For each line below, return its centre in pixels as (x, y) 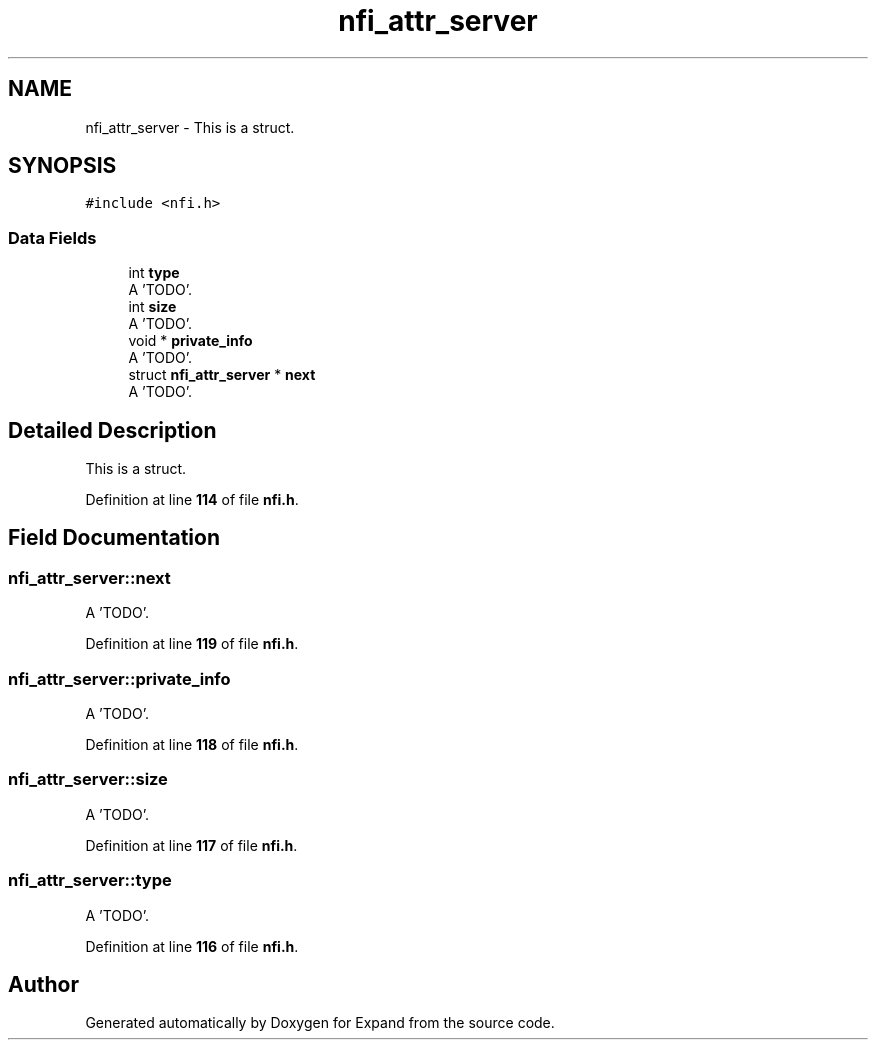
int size (152, 307)
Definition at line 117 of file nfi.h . (191, 845)
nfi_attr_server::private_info (119, 678)
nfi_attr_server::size (88, 779)
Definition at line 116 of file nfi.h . (192, 946)
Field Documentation (114, 538)
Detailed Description (112, 430)
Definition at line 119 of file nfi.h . (192, 644)
